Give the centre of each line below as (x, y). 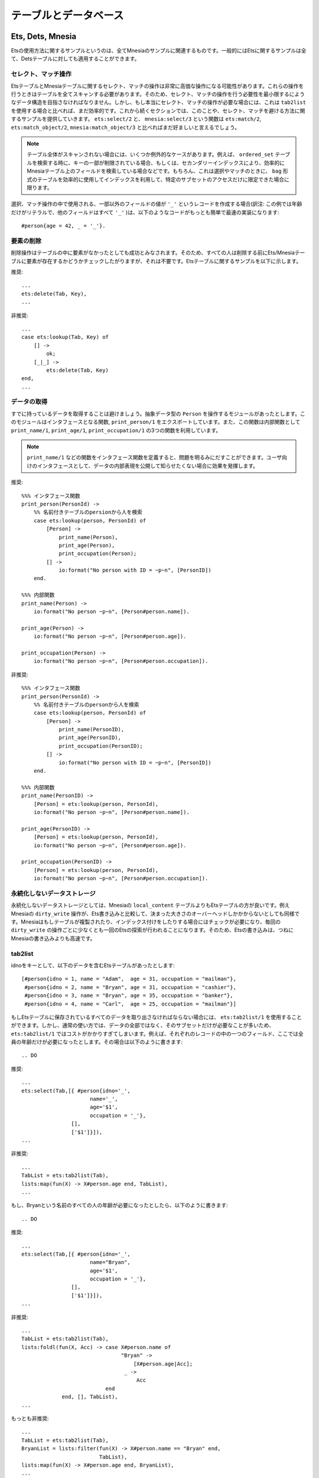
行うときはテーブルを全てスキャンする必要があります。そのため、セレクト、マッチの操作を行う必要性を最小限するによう (158, 94)
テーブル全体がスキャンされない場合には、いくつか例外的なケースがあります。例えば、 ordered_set (150, 154)
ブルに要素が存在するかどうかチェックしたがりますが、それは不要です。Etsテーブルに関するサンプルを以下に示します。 (156, 261)
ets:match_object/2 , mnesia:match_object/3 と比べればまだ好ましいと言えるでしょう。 (126, 127)
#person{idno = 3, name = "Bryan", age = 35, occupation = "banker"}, (129, 996)
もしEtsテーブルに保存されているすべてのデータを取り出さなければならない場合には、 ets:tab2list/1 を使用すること (157, 1017)
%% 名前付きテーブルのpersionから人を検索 (88, 512)
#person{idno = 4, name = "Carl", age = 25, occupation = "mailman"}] (130, 1004)
